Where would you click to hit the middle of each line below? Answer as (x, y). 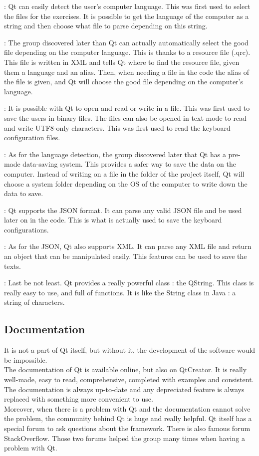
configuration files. (32, 137)
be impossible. (26, 359)
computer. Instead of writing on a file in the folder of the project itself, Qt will (124, 173)
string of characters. (34, 302)
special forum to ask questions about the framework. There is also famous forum (127, 428)
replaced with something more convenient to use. (79, 399)
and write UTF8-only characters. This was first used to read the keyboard (117, 127)
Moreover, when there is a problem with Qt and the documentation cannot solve (127, 408)
